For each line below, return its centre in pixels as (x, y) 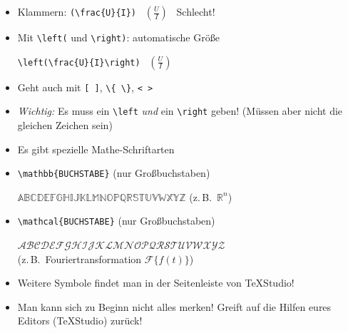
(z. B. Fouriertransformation (80, 258)
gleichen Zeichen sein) (65, 124)
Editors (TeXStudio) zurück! (80, 321)
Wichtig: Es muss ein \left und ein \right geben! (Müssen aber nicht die (180, 111)
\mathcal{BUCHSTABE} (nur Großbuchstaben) (116, 221)
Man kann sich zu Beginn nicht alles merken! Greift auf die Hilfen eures (174, 306)
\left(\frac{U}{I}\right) (79, 62)
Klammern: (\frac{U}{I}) (77, 11)
